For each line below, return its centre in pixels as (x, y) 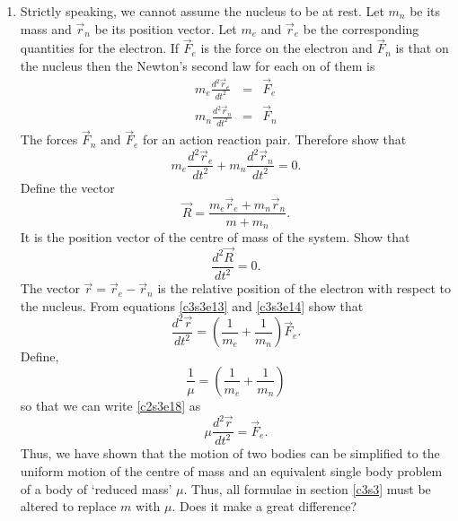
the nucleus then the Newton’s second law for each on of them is (198, 65)
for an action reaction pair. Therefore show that (275, 139)
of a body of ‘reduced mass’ (96, 488)
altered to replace (68, 506)
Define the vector (67, 187)
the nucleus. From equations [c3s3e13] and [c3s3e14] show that (192, 305)
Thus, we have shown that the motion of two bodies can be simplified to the (230, 453)
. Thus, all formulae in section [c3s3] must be (307, 488)
